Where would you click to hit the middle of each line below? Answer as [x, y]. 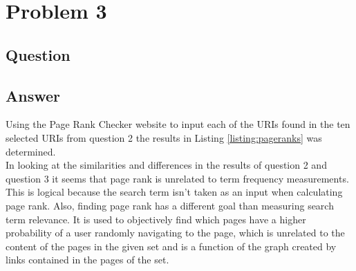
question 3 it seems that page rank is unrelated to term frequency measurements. [177, 178]
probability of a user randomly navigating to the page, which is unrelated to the [175, 233]
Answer [33, 95]
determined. [31, 151]
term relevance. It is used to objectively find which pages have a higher [156, 219]
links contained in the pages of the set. [87, 260]
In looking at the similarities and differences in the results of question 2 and [166, 165]
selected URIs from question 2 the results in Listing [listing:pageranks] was [164, 137]
